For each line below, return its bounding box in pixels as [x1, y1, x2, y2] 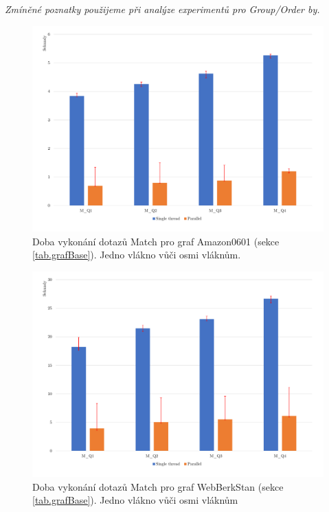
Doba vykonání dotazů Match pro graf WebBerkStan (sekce [32, 479, 284, 493]
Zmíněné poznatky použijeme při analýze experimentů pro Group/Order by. [5, 2, 320, 16]
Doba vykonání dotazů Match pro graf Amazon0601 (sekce [32, 234, 280, 248]
